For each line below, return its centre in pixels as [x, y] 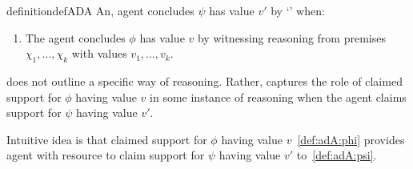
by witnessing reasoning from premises [291, 37]
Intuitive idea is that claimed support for [107, 139]
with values [99, 53]
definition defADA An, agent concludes [100, 10]
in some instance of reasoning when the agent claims [278, 97]
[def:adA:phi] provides [351, 139]
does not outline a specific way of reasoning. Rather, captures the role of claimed [204, 80]
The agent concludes [75, 37]
